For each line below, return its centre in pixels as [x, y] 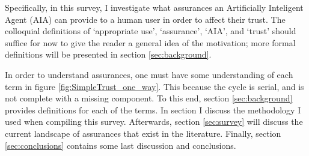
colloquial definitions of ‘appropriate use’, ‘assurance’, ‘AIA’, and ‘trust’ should [151, 31]
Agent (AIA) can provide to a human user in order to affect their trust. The [145, 19]
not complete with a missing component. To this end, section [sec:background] [149, 98]
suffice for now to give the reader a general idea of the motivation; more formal [150, 42]
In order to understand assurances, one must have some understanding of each [149, 74]
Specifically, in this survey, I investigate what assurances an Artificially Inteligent [154, 7]
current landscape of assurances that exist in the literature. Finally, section [143, 133]
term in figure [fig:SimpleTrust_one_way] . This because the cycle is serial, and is [154, 86]
